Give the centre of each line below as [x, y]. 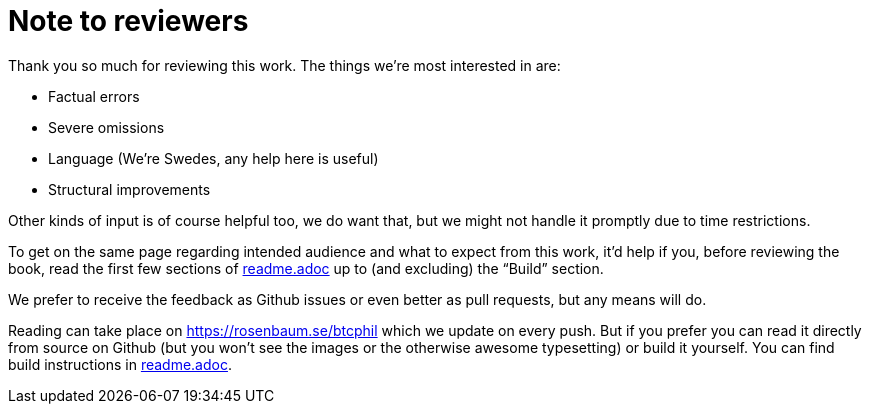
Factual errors [94, 96]
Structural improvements [129, 189]
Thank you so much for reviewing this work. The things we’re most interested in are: [284, 65]
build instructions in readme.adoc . [120, 364]
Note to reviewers [128, 21]
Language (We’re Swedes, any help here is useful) [213, 158]
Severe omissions [106, 127]
